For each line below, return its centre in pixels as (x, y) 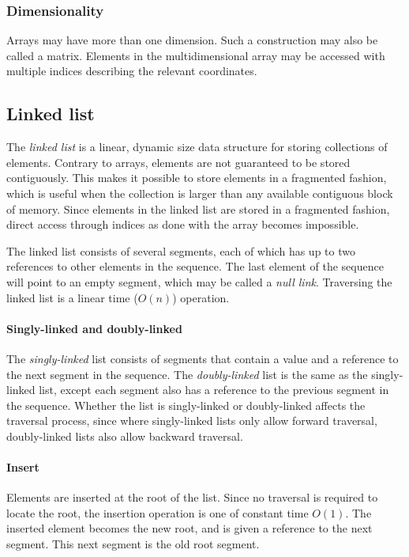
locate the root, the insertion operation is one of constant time (158, 512)
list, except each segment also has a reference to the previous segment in (214, 390)
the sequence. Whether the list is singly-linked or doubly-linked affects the (186, 405)
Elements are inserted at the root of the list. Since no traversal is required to (192, 497)
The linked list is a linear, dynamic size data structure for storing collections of (197, 147)
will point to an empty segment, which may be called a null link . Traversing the (199, 281)
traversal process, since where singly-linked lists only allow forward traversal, (192, 421)
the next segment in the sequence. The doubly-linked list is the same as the (187, 374)
